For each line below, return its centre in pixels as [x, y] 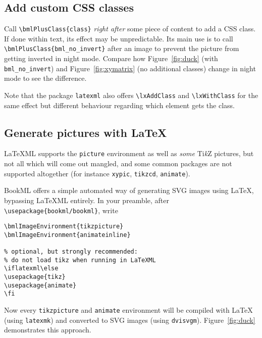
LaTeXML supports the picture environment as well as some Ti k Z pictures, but [129, 153]
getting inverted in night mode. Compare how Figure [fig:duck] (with [111, 58]
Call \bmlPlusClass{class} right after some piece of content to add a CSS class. [130, 29]
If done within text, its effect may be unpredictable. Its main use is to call [119, 38]
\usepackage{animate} [40, 285]
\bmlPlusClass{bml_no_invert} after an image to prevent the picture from [122, 48]
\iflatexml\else [31, 269]
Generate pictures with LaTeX [86, 132]
